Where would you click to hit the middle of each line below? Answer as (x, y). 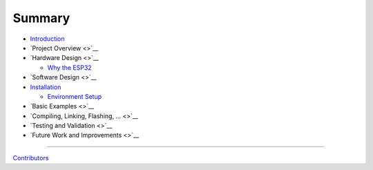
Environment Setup (75, 96)
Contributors (31, 158)
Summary (41, 18)
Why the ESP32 (70, 67)
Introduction (47, 39)
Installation (46, 87)
